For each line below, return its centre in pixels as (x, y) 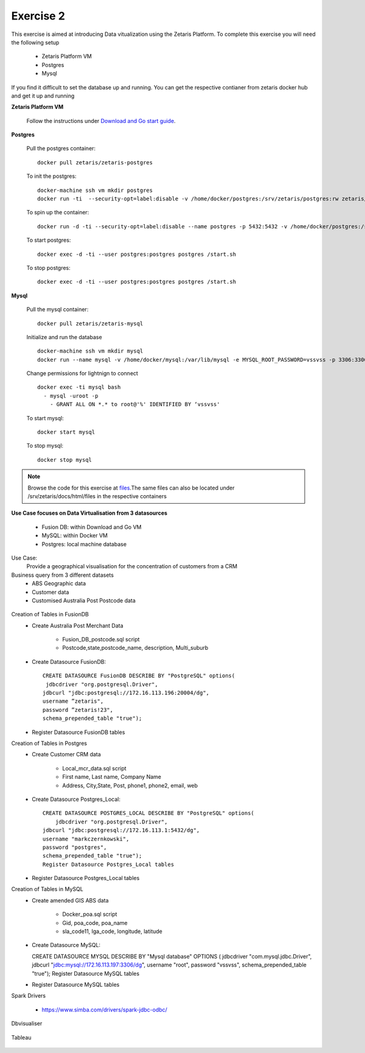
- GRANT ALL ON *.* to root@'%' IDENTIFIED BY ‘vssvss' (135, 404)
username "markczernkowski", (86, 839)
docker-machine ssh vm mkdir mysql (90, 351)
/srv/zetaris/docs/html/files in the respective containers (97, 496)
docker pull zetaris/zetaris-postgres (95, 162)
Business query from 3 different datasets (62, 575)
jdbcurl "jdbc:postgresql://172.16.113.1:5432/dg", (121, 830)
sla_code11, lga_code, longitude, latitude (112, 931)
